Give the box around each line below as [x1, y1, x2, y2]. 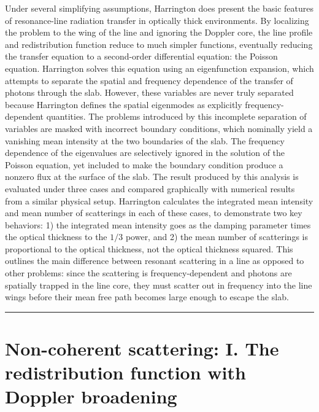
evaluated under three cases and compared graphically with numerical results [5, 182, 295, 195]
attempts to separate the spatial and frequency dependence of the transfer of [5, 74, 293, 87]
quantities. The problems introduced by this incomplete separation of [46, 110, 307, 123]
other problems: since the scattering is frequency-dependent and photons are [5, 266, 292, 279]
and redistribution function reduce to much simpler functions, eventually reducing [5, 37, 313, 50]
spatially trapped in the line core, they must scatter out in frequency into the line [5, 278, 312, 291]
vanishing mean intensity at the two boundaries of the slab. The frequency [5, 134, 285, 147]
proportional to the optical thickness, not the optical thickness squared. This [5, 242, 293, 255]
